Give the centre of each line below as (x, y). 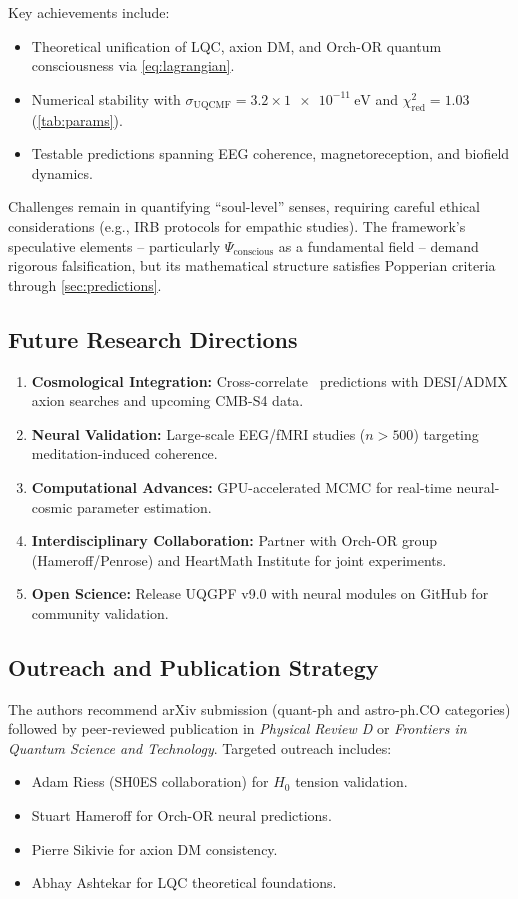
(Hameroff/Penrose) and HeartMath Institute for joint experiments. (239, 559)
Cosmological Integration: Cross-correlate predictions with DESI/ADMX (269, 380)
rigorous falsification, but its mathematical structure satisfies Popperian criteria (252, 265)
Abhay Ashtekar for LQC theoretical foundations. (184, 882)
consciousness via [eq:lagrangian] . (133, 65)
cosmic (52, 506)
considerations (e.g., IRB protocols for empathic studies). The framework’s (237, 225)
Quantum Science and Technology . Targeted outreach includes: (200, 747)
